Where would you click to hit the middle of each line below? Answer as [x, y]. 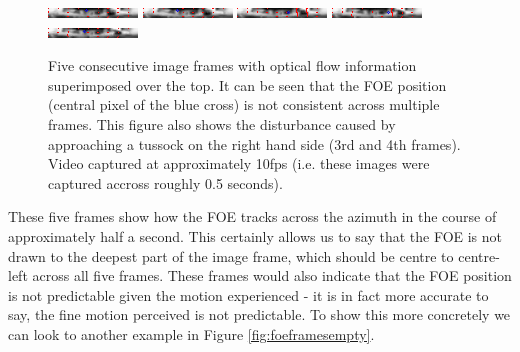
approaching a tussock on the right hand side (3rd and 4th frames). [254, 143]
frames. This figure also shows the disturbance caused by [222, 123]
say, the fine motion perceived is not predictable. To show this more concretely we [259, 314]
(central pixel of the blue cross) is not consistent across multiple [244, 104]
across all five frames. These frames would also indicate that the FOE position [272, 275]
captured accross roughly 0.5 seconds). [165, 182]
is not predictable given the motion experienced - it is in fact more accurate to [248, 294]
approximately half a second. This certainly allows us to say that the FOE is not [255, 235]
